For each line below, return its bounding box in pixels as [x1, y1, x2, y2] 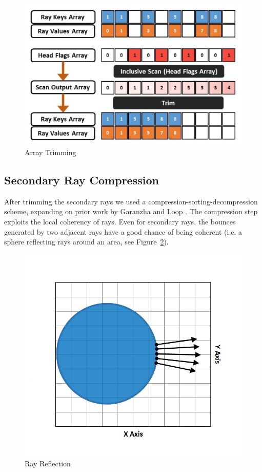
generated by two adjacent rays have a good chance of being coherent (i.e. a [4, 226, 243, 237]
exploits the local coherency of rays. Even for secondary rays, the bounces [4, 216, 236, 227]
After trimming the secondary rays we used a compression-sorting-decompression [4, 196, 258, 206]
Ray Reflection [25, 458, 71, 469]
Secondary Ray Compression [4, 172, 159, 188]
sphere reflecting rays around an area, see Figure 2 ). [4, 236, 169, 247]
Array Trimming [25, 147, 76, 158]
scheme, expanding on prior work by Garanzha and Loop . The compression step [4, 206, 258, 217]
